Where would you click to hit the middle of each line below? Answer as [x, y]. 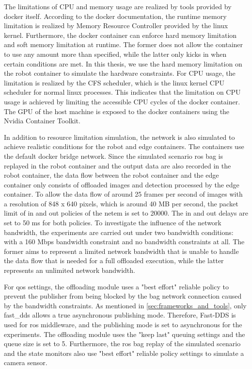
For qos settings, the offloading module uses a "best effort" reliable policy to [116, 286]
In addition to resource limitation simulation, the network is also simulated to [119, 137]
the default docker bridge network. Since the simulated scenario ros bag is [114, 156]
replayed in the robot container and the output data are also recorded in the [118, 165]
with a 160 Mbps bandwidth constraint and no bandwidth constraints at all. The [124, 242]
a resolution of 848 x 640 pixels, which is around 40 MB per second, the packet [121, 203]
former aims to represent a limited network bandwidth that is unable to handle [121, 251]
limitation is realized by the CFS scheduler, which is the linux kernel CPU [114, 82]
